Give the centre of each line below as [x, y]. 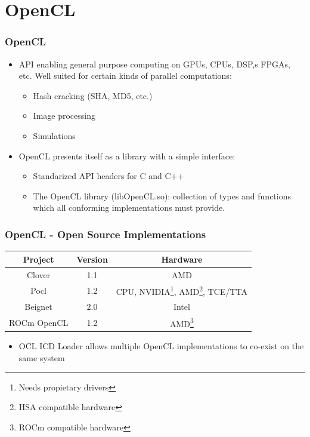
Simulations [54, 135]
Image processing [64, 116]
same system [42, 358]
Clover [38, 274]
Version [92, 259]
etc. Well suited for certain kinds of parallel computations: [125, 76]
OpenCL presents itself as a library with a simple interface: [127, 156]
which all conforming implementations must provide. [129, 207]
